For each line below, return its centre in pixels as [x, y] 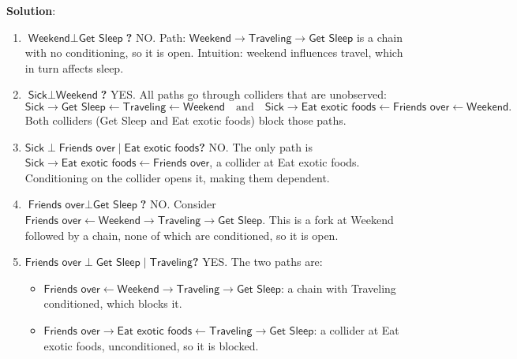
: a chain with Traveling [338, 288]
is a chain [379, 37]
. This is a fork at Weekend [328, 219]
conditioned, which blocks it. [113, 303]
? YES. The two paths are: [258, 262]
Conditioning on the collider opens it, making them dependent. [177, 177]
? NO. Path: [156, 37]
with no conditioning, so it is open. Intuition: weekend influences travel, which [214, 52]
